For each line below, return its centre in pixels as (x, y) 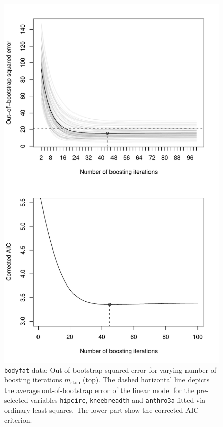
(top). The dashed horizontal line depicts (146, 380)
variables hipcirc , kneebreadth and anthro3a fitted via (118, 400)
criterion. (18, 420)
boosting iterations (33, 380)
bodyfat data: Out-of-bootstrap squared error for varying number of (110, 369)
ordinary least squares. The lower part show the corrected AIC (101, 410)
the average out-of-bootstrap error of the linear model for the (99, 390)
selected (16, 400)
